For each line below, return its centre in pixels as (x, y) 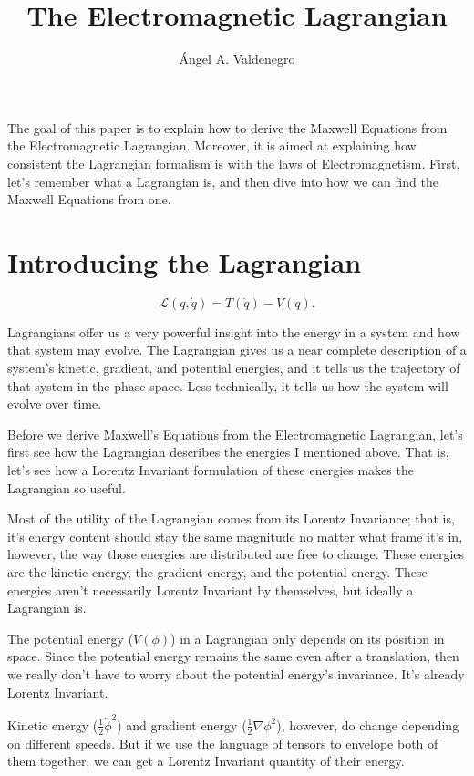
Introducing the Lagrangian (185, 261)
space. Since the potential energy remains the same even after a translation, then (233, 656)
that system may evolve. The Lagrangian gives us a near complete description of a (237, 350)
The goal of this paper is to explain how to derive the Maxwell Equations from (227, 127)
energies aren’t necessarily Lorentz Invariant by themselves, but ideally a (211, 590)
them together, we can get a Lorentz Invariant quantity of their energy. (206, 761)
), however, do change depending (368, 724)
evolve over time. (55, 404)
